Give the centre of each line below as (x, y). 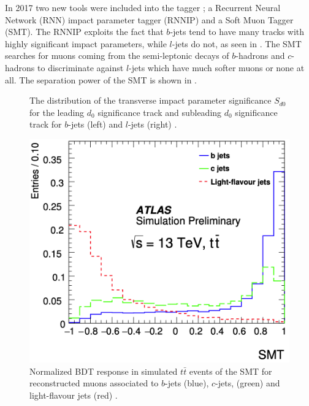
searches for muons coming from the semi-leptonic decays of (117, 56)
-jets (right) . (152, 124)
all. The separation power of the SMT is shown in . (101, 79)
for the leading (57, 112)
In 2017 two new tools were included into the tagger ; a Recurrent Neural (143, 7)
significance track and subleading (160, 112)
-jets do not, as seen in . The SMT (237, 43)
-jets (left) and (96, 124)
